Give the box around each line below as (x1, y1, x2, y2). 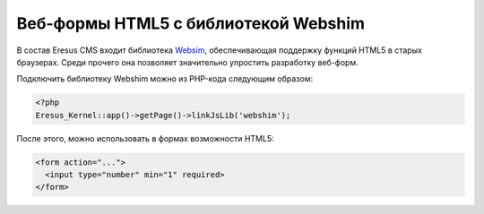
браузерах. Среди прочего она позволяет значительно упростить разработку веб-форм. (16, 56, 359, 67)
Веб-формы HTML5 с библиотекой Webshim (16, 13, 366, 33)
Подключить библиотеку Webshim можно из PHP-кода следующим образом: (16, 73, 314, 84)
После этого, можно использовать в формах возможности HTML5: (16, 133, 274, 143)
